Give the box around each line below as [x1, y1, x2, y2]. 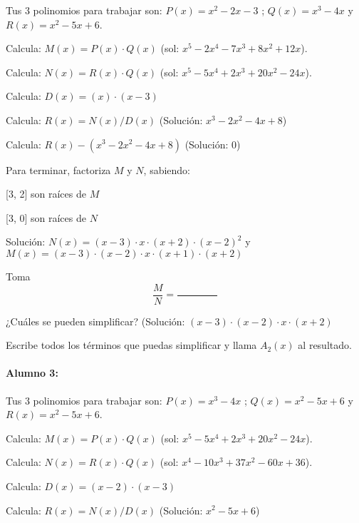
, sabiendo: [143, 162, 191, 177]
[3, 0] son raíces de [6, 210, 86, 225]
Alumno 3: [6, 365, 58, 380]
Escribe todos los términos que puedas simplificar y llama [6, 337, 257, 352]
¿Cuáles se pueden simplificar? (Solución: [6, 313, 185, 328]
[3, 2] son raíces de [6, 186, 86, 201]
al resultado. [298, 337, 352, 352]
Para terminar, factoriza [6, 162, 111, 177]
